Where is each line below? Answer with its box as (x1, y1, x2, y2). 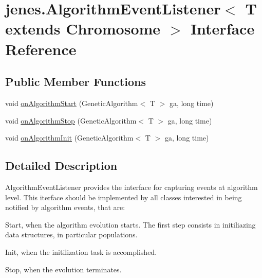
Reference (5, 38, 77, 59)
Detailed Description (5, 158, 118, 173)
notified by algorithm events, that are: (5, 202, 125, 213)
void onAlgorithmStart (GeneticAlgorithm (5, 97, 138, 108)
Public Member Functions (5, 74, 146, 90)
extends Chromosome (5, 18, 161, 39)
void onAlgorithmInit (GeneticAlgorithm (5, 132, 134, 143)
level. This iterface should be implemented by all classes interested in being (5, 192, 242, 202)
